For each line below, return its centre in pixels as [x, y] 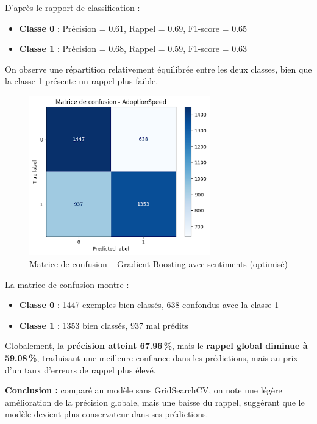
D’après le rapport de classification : [73, 7]
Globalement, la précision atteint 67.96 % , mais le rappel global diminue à [156, 346]
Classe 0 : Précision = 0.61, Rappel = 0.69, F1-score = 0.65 [133, 28]
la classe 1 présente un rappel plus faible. [82, 81]
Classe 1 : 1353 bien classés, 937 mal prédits [104, 325]
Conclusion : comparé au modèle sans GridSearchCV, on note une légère [144, 390]
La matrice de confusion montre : [67, 284]
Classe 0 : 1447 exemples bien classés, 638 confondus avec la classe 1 [149, 305]
